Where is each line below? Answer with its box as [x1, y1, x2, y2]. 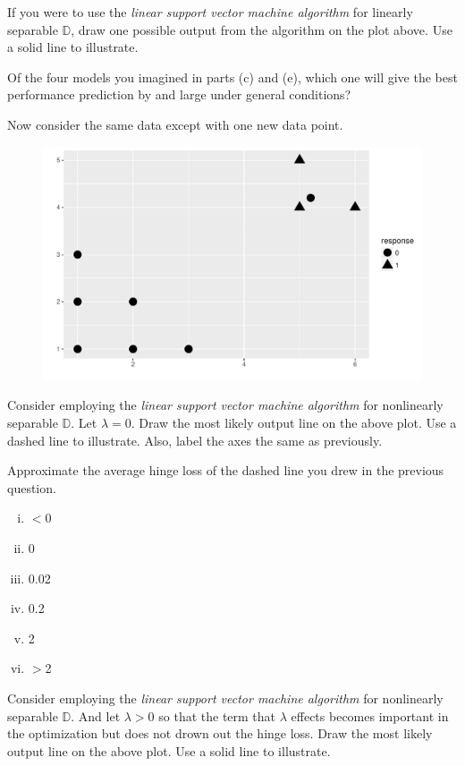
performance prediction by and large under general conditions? [7, 85, 351, 104]
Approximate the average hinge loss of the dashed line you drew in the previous [7, 461, 444, 480]
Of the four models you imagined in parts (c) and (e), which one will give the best [7, 67, 458, 86]
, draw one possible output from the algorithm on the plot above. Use [71, 20, 452, 38]
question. [7, 478, 56, 497]
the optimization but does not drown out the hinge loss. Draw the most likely [7, 724, 433, 743]
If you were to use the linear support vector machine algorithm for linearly [7, 3, 413, 21]
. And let [71, 706, 121, 725]
